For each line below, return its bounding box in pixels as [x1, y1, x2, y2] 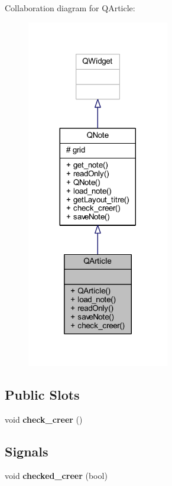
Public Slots [5, 385, 80, 403]
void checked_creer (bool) [5, 469, 108, 482]
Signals [5, 442, 48, 460]
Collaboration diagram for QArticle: [5, 2, 135, 14]
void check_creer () [5, 413, 83, 425]
